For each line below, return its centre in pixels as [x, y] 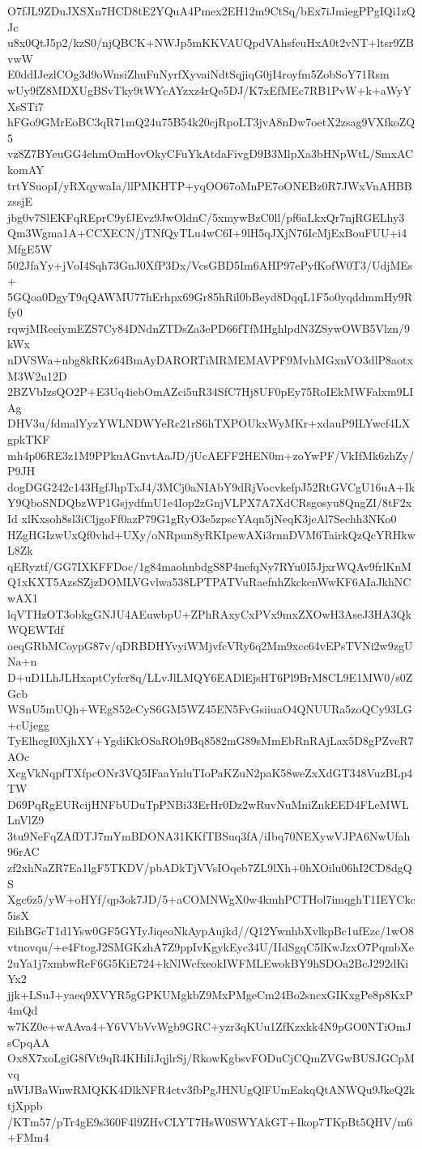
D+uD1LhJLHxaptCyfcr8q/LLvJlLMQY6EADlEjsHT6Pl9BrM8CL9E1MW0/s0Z [210, 677]
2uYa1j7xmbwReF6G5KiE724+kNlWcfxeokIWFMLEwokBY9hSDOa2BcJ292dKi [208, 962]
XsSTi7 [26, 106]
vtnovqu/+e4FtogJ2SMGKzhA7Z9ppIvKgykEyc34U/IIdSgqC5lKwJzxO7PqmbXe [211, 947]
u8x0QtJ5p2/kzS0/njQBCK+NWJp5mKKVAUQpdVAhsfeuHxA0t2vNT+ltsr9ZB [211, 43]
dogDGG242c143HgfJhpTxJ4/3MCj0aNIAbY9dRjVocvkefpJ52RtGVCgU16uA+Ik [211, 486]
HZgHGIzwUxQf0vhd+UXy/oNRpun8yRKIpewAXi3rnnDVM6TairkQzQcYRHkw [211, 534]
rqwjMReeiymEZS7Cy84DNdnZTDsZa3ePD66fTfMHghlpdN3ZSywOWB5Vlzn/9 [209, 328]
